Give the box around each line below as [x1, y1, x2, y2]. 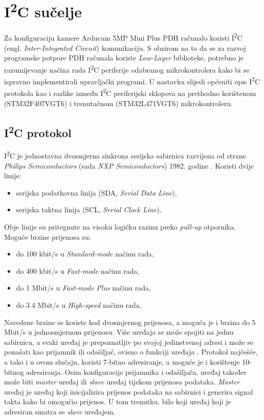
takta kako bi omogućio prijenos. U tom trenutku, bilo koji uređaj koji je [4, 396, 231, 407]
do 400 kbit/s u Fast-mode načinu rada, [16, 265, 139, 276]
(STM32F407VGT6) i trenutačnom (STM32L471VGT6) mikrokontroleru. [4, 98, 233, 108]
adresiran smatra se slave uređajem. [4, 406, 115, 416]
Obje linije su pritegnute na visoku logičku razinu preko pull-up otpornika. [4, 221, 236, 232]
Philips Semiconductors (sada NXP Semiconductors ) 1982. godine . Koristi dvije [4, 160, 254, 171]
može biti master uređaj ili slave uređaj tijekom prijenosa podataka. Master [4, 376, 240, 387]
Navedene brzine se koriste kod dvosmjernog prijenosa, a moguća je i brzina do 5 [4, 316, 256, 327]
